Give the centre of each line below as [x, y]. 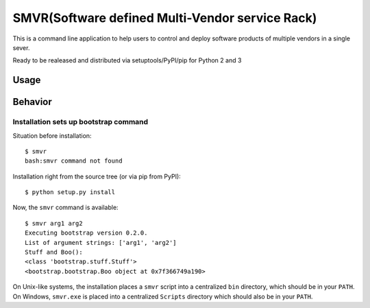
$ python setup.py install [70, 192]
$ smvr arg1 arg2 [54, 223]
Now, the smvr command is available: [66, 208]
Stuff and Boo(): [54, 252]
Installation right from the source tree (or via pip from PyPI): [97, 176]
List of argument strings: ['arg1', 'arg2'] [101, 242]
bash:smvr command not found [74, 161]
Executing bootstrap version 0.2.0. [86, 233]
